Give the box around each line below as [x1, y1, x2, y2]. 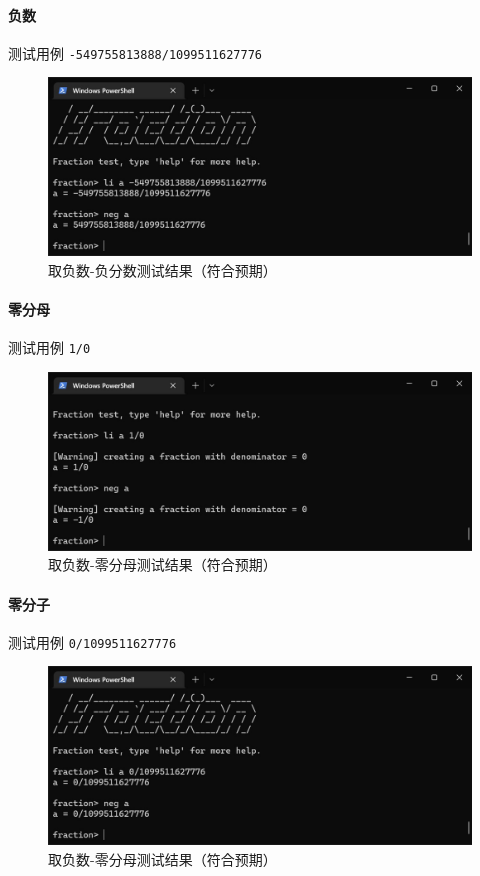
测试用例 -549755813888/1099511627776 [8, 42, 262, 63]
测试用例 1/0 [8, 337, 91, 358]
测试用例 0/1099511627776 [8, 631, 177, 652]
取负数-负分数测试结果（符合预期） [48, 259, 277, 280]
